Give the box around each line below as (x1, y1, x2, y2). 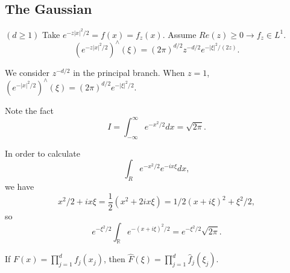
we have (5, 180, 34, 193)
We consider (5, 66, 50, 78)
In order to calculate (5, 146, 80, 159)
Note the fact (5, 104, 54, 116)
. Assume (162, 28, 197, 40)
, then (103, 253, 125, 265)
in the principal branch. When (73, 66, 185, 78)
